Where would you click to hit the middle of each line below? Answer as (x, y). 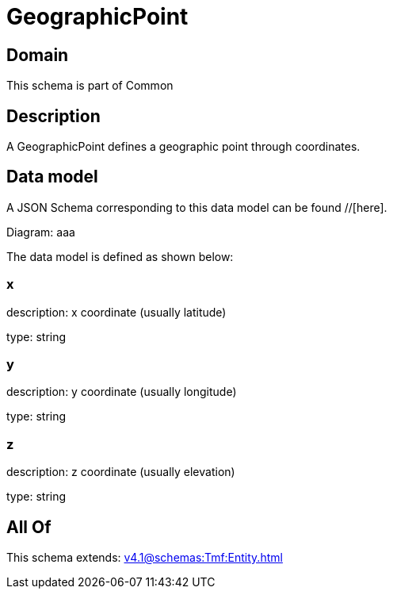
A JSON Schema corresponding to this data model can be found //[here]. (197, 207)
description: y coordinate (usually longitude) (122, 392)
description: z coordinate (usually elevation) (121, 472)
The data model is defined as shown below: (120, 256)
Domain (38, 55)
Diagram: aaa (41, 232)
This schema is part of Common (90, 86)
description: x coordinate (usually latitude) (116, 312)
